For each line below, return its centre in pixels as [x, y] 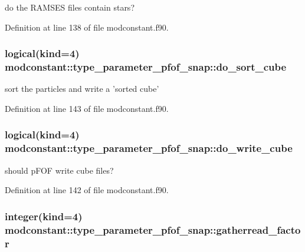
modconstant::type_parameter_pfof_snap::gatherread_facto [153, 229]
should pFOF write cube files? [59, 170]
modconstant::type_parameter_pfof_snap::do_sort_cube [146, 67]
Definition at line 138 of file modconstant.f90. [87, 27]
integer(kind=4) [44, 216]
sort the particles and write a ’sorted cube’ [82, 89]
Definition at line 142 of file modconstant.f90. [87, 190]
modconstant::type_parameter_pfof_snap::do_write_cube [149, 148]
